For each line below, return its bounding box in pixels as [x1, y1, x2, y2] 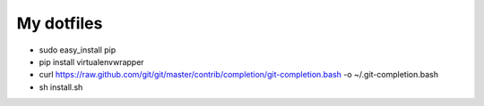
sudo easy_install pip [39, 45, 117, 55]
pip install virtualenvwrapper [39, 56, 144, 67]
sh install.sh [39, 81, 83, 93]
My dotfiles [16, 13, 103, 33]
